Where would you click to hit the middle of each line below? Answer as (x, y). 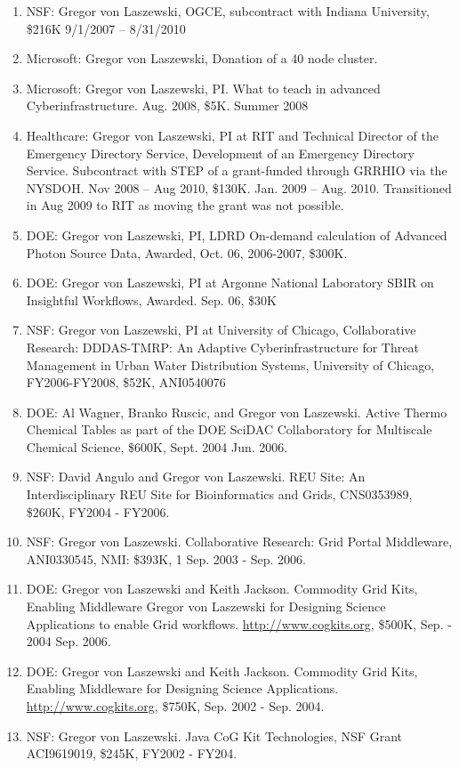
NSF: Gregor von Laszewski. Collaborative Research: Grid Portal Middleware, (239, 542)
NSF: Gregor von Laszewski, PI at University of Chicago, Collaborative (221, 330)
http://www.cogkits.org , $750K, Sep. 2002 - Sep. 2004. (175, 706)
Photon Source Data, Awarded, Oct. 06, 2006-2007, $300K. (187, 252)
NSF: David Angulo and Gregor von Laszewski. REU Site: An (196, 477)
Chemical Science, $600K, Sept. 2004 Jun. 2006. (157, 446)
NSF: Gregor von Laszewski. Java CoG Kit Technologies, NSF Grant (214, 736)
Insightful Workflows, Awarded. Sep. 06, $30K (151, 299)
